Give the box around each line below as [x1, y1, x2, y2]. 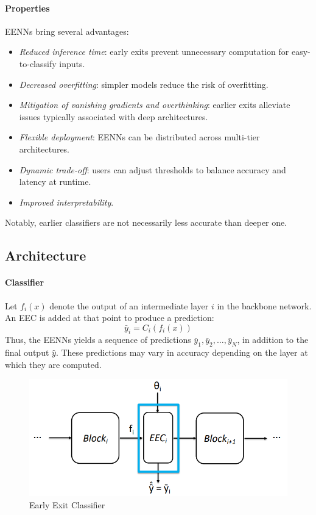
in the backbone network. [217, 299, 312, 312]
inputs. [59, 57, 85, 70]
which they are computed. [5, 358, 102, 370]
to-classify [19, 57, 57, 70]
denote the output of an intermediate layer [49, 299, 209, 312]
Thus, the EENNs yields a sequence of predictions [5, 333, 191, 346]
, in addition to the [237, 333, 309, 346]
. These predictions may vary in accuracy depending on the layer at [55, 346, 308, 359]
